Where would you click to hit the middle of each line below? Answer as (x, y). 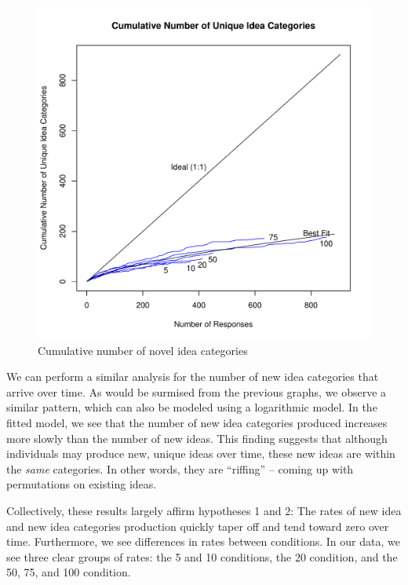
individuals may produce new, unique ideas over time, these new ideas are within (201, 453)
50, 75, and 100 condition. (69, 572)
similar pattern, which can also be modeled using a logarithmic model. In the (192, 407)
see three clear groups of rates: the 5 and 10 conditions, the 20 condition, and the (202, 556)
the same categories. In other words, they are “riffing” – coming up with (180, 468)
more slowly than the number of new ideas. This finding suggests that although (197, 438)
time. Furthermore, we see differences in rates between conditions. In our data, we (203, 541)
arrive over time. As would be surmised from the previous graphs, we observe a (197, 391)
